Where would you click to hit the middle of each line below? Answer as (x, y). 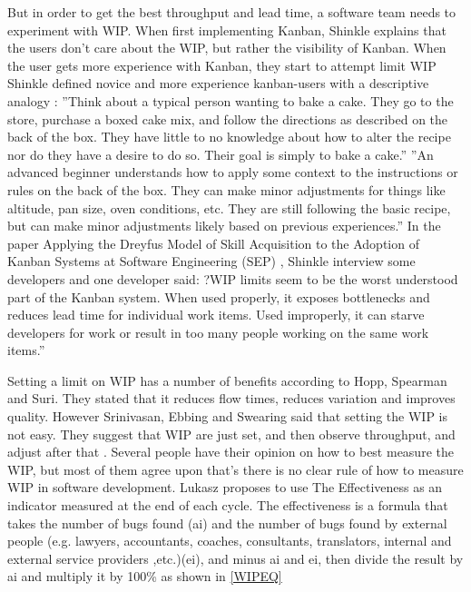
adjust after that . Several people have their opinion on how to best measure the (231, 452)
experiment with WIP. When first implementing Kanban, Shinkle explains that (227, 30)
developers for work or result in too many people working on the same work (218, 332)
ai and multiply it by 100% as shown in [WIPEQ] (145, 576)
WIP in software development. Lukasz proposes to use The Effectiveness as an (225, 487)
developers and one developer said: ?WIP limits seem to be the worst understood (233, 278)
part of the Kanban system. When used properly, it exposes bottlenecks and (219, 296)
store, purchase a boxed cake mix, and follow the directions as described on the (228, 118)
